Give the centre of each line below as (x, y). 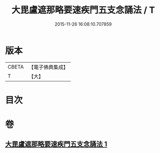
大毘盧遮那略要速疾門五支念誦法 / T (83, 10)
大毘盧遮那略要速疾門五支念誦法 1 (56, 144)
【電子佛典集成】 (48, 67)
